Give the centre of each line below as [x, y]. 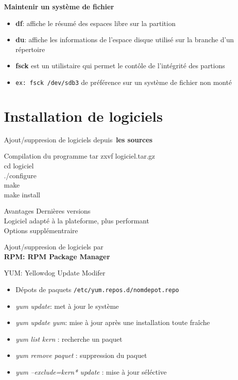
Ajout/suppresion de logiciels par [54, 247]
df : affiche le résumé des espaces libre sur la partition [95, 23]
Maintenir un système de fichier [59, 6]
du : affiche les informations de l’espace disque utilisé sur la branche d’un [125, 40]
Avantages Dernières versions [47, 211]
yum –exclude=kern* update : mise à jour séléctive [91, 371]
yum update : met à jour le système [67, 306]
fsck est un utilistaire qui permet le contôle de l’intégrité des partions [120, 66]
